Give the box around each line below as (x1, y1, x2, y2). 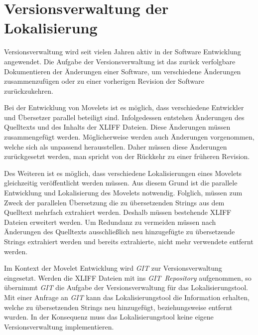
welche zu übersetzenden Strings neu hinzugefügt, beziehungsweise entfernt (4, 302, 233, 312)
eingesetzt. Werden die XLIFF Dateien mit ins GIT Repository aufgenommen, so (4, 272, 252, 283)
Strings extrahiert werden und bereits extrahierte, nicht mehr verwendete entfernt (4, 236, 254, 246)
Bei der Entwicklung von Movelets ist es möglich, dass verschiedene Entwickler (4, 102, 244, 113)
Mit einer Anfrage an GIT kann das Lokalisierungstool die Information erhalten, (4, 292, 250, 302)
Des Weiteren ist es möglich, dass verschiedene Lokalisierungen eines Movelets (4, 167, 242, 178)
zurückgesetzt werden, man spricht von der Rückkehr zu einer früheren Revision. (4, 151, 250, 162)
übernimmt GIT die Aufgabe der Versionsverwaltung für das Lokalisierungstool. (4, 282, 248, 293)
